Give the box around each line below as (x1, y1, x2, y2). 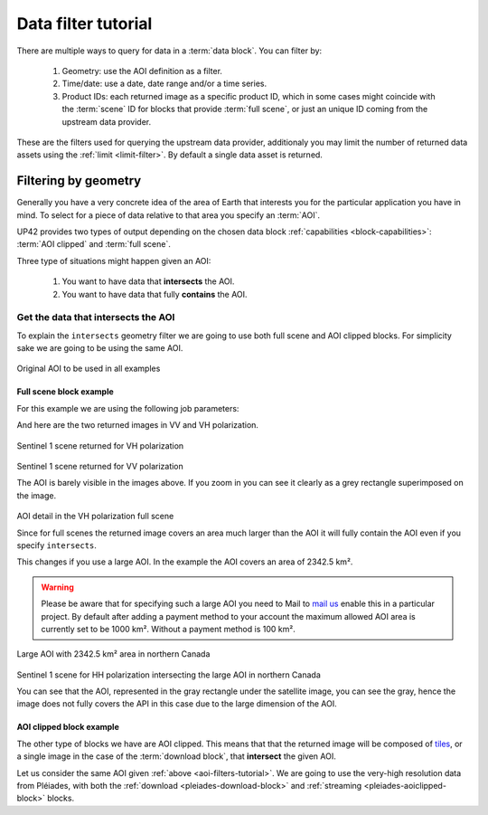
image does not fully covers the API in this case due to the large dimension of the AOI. (16, 698, 338, 709)
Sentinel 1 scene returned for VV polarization (16, 461, 184, 472)
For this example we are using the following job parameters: (16, 403, 239, 413)
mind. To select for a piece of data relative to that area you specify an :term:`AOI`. (16, 209, 321, 221)
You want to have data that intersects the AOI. (61, 276, 235, 287)
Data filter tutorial (16, 14, 153, 33)
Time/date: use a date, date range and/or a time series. (61, 78, 267, 90)
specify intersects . (16, 539, 97, 551)
